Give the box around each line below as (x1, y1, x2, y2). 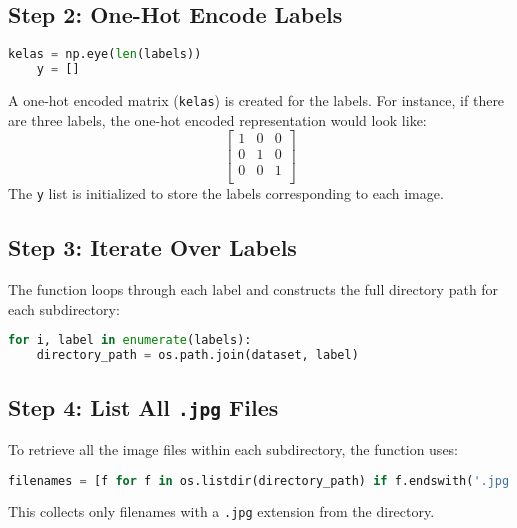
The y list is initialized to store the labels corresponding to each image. (8, 183, 444, 204)
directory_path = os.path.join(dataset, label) (36, 348, 359, 363)
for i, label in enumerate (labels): (8, 333, 252, 348)
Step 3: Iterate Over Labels (8, 232, 297, 263)
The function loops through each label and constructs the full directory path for (8, 279, 499, 300)
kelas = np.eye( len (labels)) (8, 47, 202, 62)
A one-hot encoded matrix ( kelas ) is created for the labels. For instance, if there (8, 89, 505, 110)
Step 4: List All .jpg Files (8, 391, 279, 422)
